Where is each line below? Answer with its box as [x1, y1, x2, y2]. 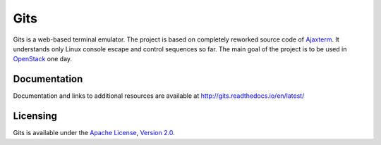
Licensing [13, 110, 58, 122]
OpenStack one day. [13, 55, 73, 63]
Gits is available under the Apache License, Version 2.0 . [13, 129, 176, 137]
